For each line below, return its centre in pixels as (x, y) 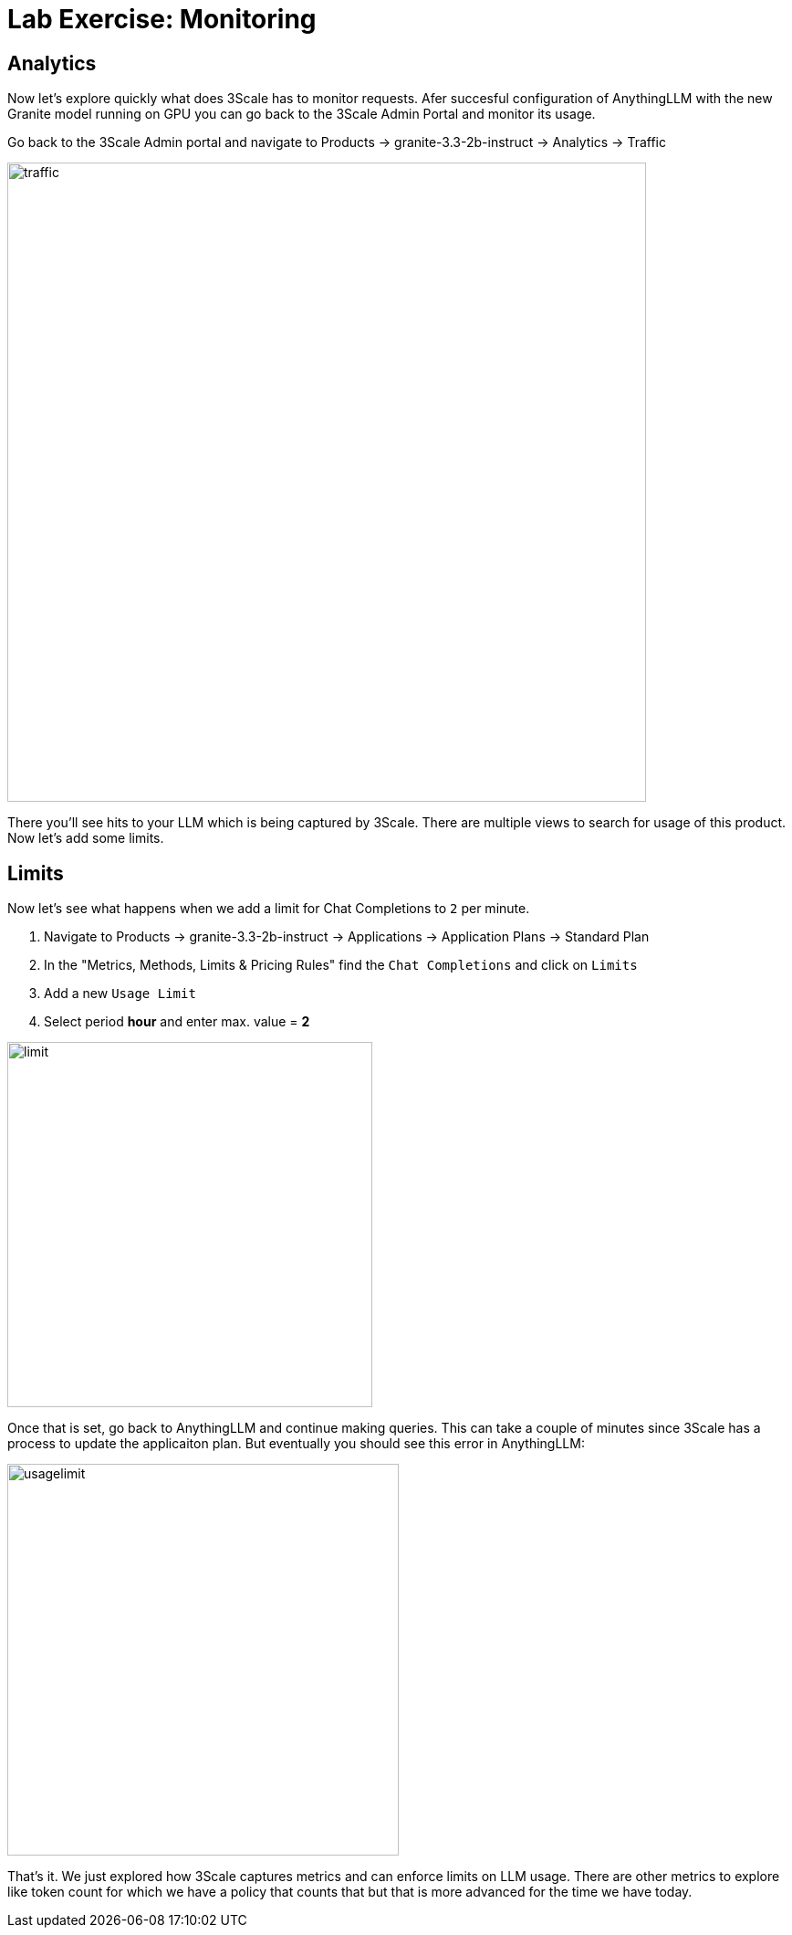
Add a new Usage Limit (120, 994)
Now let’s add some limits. (86, 838)
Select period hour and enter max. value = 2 (177, 1022)
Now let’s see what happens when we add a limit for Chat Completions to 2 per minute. (269, 909)
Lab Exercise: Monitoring (162, 19)
